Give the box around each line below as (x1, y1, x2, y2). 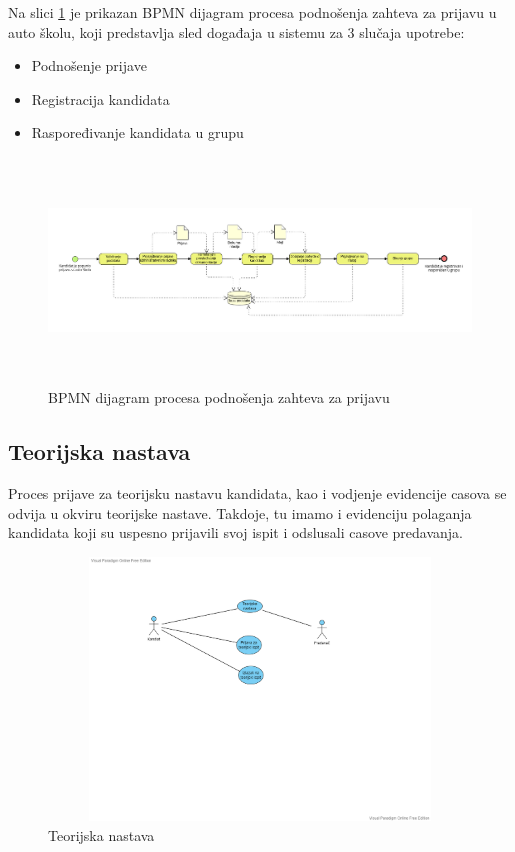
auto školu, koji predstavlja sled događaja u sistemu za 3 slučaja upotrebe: (8, 21, 465, 42)
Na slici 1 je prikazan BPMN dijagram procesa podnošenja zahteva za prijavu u (8, 2, 497, 22)
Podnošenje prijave (31, 55, 147, 76)
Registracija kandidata (31, 88, 170, 109)
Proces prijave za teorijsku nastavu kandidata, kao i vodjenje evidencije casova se (8, 483, 507, 504)
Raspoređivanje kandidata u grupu (31, 122, 244, 143)
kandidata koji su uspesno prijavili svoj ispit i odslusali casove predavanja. (8, 522, 463, 543)
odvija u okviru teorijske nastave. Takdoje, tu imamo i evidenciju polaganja (8, 502, 472, 523)
